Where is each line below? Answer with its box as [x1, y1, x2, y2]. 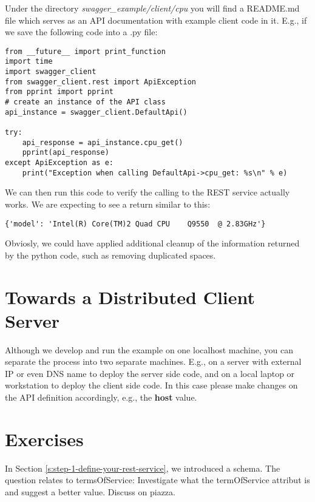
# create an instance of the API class [5, 98, 166, 107]
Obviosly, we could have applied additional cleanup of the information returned [5, 237, 300, 249]
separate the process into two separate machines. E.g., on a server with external [5, 355, 302, 368]
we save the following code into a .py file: [5, 25, 158, 38]
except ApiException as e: [5, 158, 113, 167]
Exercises [5, 426, 84, 451]
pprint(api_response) [22, 148, 109, 157]
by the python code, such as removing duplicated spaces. [5, 248, 216, 261]
